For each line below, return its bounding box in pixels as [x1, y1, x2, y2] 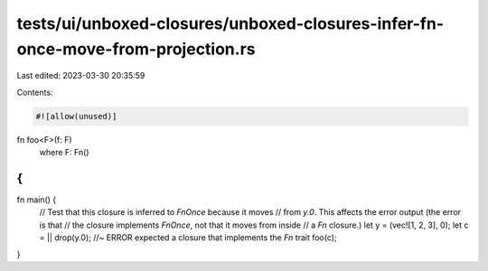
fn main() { [16, 194, 57, 205]
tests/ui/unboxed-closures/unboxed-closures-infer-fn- [16, 14, 445, 33]
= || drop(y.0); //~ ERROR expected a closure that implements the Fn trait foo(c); [39, 232, 338, 243]
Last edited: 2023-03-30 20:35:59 [16, 70, 145, 81]
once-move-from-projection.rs [16, 39, 256, 59]
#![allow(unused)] [35, 111, 117, 121]
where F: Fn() [39, 147, 89, 158]
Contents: [16, 87, 53, 98]
